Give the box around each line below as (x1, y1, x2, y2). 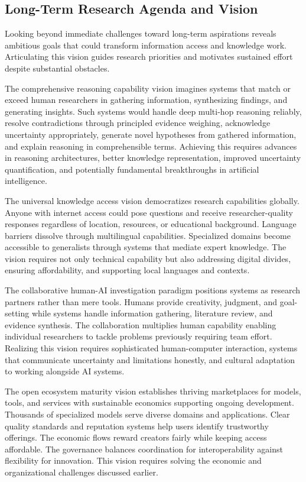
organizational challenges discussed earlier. (5, 465, 158, 478)
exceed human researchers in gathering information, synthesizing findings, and (5, 93, 288, 106)
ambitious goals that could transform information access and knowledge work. (5, 38, 287, 51)
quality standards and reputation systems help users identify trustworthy (5, 419, 269, 432)
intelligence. (5, 174, 47, 187)
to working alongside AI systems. (5, 365, 125, 377)
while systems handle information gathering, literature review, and (31, 307, 273, 319)
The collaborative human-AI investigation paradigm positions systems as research (5, 284, 301, 296)
